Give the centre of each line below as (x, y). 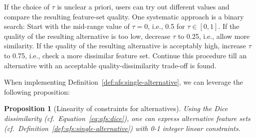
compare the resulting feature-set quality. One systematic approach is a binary (124, 16)
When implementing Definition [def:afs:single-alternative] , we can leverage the (124, 82)
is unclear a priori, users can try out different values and (143, 6)
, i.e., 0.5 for (166, 26)
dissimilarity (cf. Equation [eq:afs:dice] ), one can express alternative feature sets (127, 118)
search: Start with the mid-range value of (67, 26)
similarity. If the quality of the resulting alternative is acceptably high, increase (125, 46)
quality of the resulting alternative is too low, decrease (87, 36)
